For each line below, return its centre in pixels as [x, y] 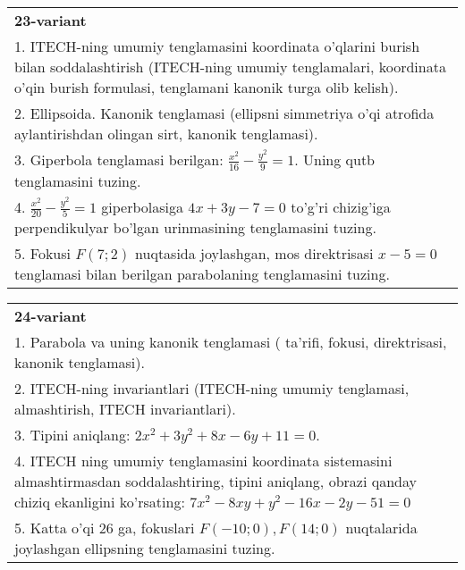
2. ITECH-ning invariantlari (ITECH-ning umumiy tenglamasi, [212, 389]
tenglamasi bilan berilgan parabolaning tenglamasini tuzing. [202, 274]
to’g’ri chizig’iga [341, 206]
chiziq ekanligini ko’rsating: [100, 502]
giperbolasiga [143, 206]
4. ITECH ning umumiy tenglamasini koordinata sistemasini [203, 461]
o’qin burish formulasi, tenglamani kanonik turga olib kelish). [207, 87]
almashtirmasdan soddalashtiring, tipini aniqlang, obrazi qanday [216, 482]
